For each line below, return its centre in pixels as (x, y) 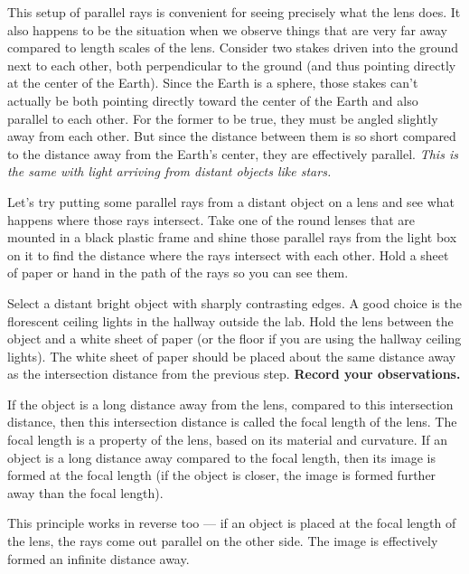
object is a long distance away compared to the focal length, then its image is (221, 457)
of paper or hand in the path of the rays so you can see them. (178, 273)
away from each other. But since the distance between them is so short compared (232, 136)
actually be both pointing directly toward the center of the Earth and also (213, 100)
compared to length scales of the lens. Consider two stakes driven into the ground (233, 47)
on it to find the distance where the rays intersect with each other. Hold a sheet (228, 254)
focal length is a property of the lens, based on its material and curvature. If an (228, 440)
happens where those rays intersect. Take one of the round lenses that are (211, 219)
